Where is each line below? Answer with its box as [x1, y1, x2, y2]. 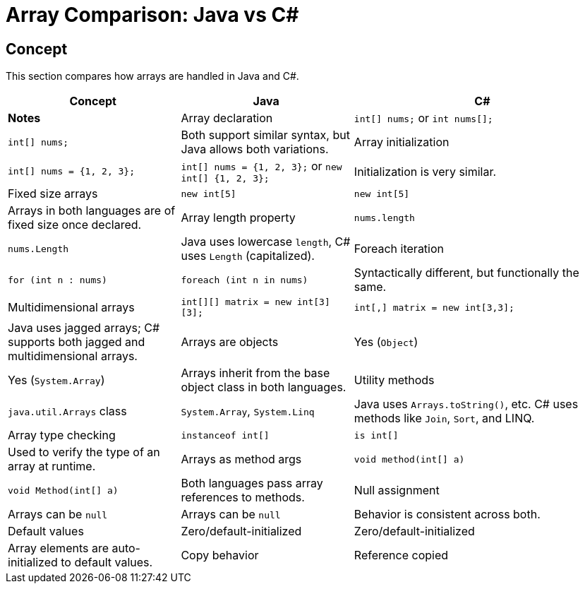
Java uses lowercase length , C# [181, 234, 351, 249]
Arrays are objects [181, 335, 279, 350]
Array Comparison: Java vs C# [6, 3, 299, 27]
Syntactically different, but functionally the [354, 266, 579, 280]
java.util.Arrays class [8, 404, 127, 419]
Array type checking [8, 428, 116, 443]
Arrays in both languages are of [8, 203, 176, 218]
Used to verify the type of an [8, 445, 160, 460]
